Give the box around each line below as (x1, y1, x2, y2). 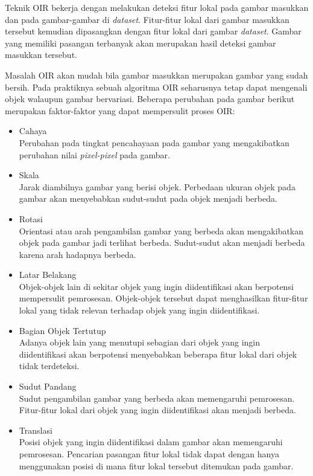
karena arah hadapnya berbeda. (19, 248, 136, 260)
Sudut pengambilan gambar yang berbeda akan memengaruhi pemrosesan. (19, 391, 295, 404)
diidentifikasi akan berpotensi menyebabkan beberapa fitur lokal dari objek (19, 347, 297, 360)
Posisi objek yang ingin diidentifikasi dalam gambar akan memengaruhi (19, 436, 283, 448)
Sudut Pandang (19, 380, 77, 393)
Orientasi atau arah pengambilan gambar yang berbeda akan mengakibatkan (19, 224, 304, 237)
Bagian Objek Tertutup (19, 324, 106, 336)
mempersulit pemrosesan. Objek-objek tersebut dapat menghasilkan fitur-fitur (19, 292, 308, 304)
